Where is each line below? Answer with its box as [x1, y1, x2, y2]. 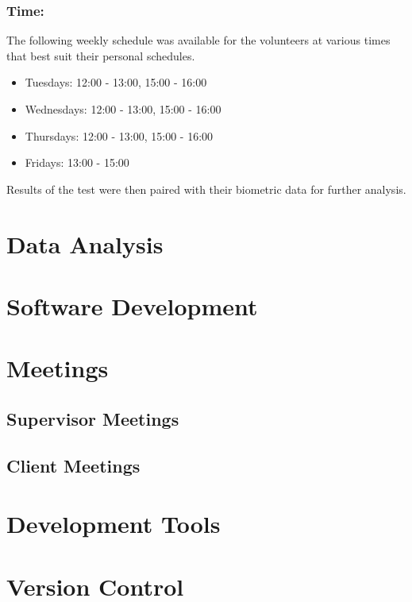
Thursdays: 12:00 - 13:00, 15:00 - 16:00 [25, 127, 214, 144]
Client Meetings [6, 453, 141, 477]
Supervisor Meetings [6, 406, 179, 430]
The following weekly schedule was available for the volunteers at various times [6, 32, 391, 48]
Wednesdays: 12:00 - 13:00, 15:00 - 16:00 [25, 101, 221, 117]
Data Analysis [6, 227, 164, 260]
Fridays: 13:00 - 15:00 [25, 154, 129, 171]
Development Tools [6, 507, 221, 540]
